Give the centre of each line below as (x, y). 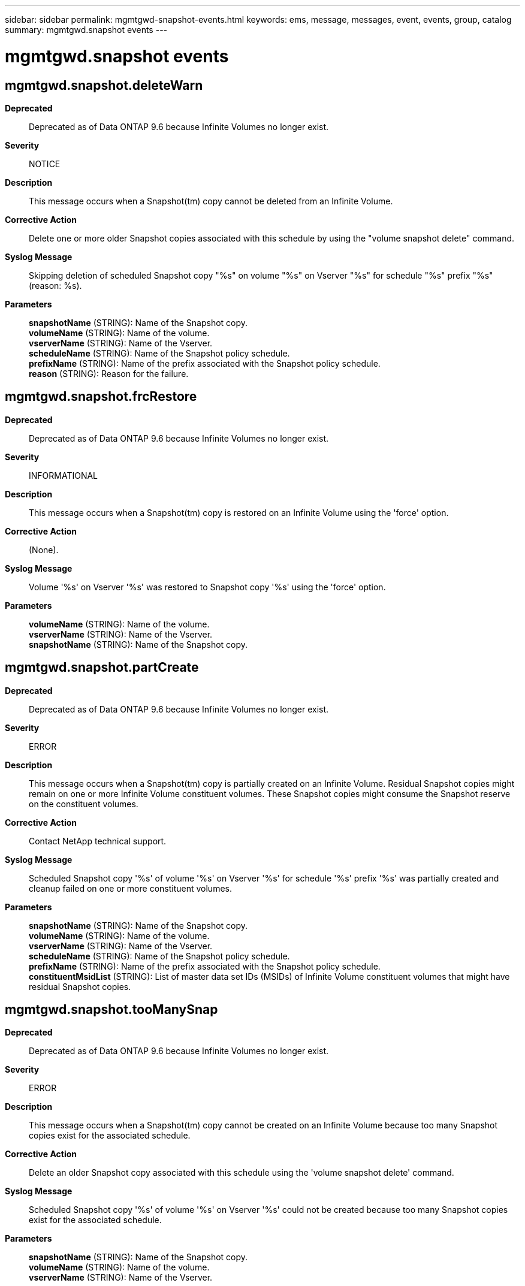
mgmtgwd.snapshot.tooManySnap (111, 1010)
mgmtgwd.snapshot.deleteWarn (104, 85)
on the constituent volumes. (84, 804)
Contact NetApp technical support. (98, 841)
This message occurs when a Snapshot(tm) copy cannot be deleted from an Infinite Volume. (211, 201)
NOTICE (45, 164)
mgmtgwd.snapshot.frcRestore (101, 397)
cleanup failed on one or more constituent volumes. (130, 888)
